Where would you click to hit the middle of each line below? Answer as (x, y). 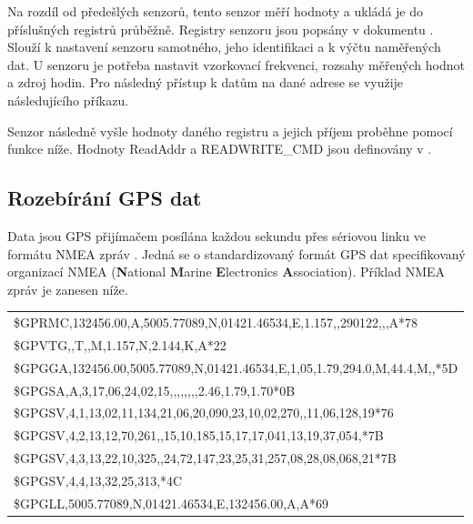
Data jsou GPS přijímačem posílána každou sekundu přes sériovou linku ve (216, 235)
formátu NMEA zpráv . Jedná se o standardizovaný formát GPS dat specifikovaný (236, 253)
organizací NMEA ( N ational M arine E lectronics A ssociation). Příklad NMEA (226, 272)
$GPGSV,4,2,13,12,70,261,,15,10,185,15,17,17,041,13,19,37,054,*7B (199, 435)
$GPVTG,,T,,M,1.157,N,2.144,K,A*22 (120, 344)
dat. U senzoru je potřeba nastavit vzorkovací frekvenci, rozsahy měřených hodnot (236, 64)
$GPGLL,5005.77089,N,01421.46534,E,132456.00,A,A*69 (171, 503)
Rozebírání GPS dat (105, 198)
